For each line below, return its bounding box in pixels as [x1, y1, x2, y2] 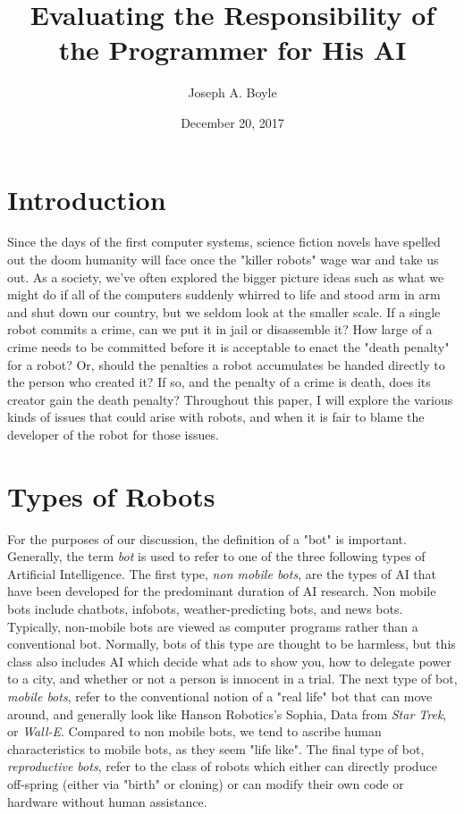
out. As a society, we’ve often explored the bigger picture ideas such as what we [7, 267, 444, 286]
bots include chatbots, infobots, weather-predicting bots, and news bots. [7, 600, 403, 618]
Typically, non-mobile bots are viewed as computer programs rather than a [7, 617, 418, 635]
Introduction [7, 180, 166, 217]
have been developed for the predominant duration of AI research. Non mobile [7, 582, 436, 600]
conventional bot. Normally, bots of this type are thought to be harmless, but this [7, 634, 456, 653]
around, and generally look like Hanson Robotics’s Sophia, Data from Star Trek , [7, 704, 447, 723]
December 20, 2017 [181, 113, 284, 131]
